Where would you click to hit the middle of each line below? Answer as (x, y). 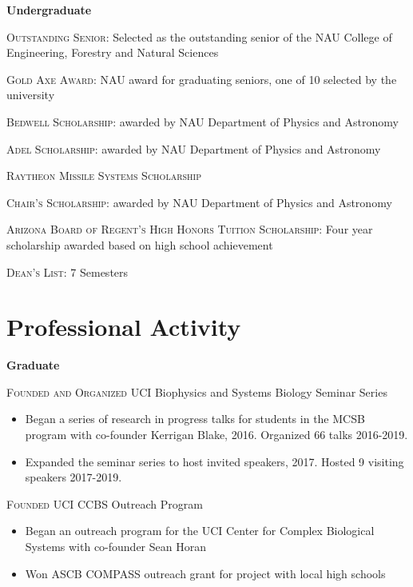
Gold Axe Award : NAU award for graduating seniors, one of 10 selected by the (202, 79)
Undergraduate (49, 10)
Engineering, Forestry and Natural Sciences (113, 52)
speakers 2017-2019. (73, 477)
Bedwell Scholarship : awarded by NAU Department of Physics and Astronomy (203, 121)
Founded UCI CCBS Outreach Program (105, 503)
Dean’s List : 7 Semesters (68, 272)
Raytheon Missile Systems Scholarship (104, 176)
